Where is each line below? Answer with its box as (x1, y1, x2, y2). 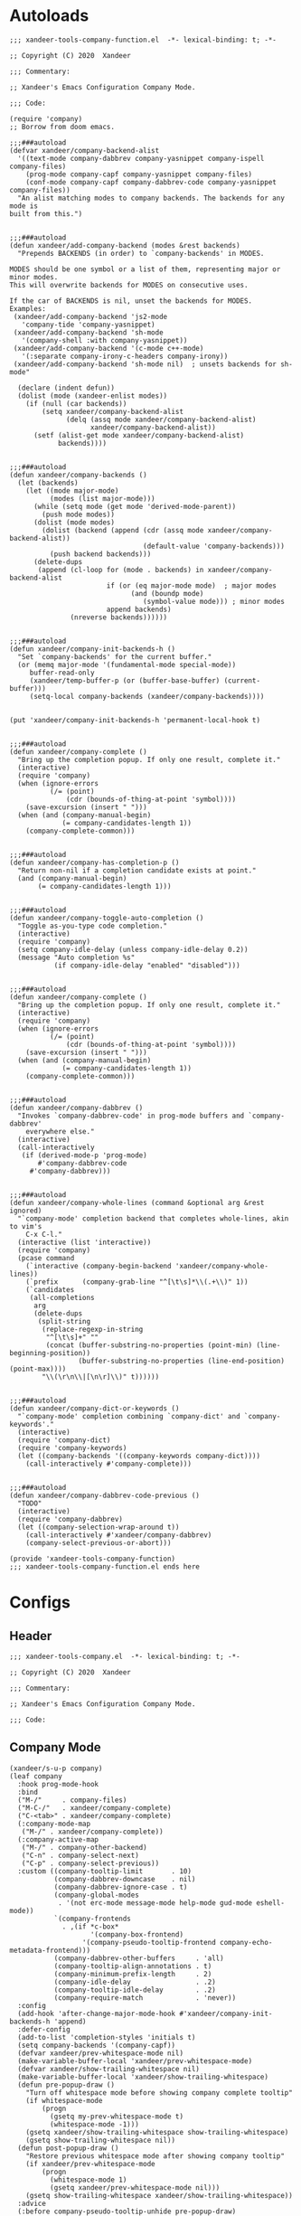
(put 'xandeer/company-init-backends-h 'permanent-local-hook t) (9, 715, 260, 724)
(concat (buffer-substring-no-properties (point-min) (45, 1340, 253, 1350)
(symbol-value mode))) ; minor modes (143, 597, 285, 606)
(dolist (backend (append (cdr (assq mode (42, 525, 204, 534)
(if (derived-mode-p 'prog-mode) (21, 1150, 147, 1160)
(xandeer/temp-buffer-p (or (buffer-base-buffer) (29, 675, 221, 685)
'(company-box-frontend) (89, 1929, 183, 1939)
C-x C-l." (25, 1230, 63, 1239)
